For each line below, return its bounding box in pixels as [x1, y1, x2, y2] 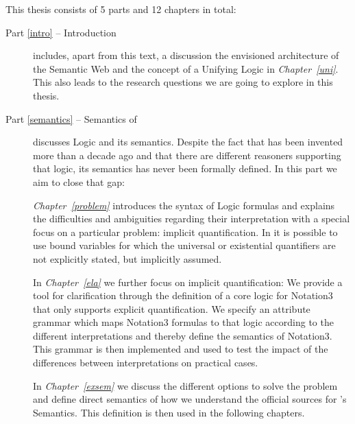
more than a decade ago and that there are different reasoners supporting [33, 148, 341, 162]
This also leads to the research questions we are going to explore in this [33, 75, 333, 89]
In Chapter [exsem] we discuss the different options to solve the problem [33, 378, 338, 392]
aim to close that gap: [33, 174, 125, 189]
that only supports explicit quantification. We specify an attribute [33, 301, 310, 316]
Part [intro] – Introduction [5, 25, 117, 39]
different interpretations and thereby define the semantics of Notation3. [33, 328, 332, 342]
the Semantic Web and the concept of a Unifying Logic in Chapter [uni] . [33, 61, 339, 75]
